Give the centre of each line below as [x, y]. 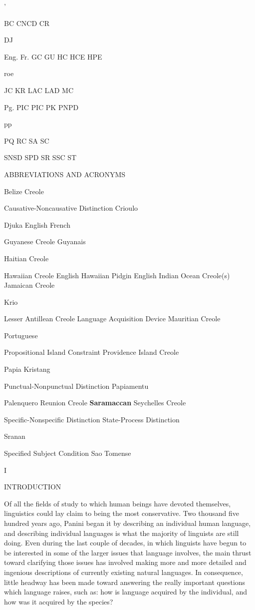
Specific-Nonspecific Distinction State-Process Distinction [92, 419]
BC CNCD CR [27, 23]
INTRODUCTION [33, 487]
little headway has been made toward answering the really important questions [125, 582]
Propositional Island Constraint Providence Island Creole [92, 352]
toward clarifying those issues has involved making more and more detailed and [125, 562]
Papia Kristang [27, 369]
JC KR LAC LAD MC [39, 90]
